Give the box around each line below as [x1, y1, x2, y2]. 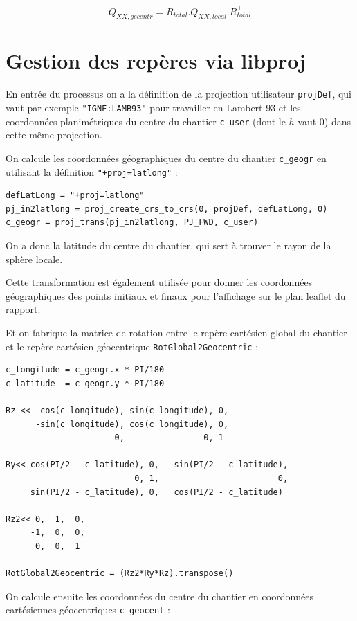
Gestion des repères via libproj [6, 46, 306, 75]
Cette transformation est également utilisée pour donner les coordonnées [6, 275, 313, 289]
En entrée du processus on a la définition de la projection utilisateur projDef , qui [6, 87, 351, 101]
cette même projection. [6, 127, 103, 142]
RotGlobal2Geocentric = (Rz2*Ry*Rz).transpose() [6, 568, 234, 579]
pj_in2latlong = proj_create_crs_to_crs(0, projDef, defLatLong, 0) [6, 204, 328, 214]
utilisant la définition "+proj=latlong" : [6, 164, 178, 179]
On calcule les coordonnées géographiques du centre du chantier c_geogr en [6, 150, 327, 165]
